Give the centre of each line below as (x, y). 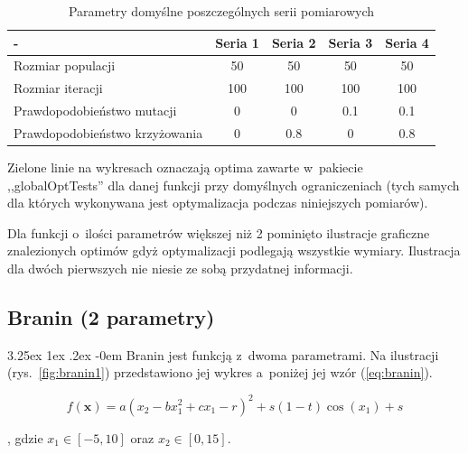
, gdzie (25, 437)
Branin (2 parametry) (111, 317)
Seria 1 (237, 42)
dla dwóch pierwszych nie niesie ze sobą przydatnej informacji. (180, 269)
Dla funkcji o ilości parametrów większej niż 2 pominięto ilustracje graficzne (219, 232)
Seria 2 (294, 42)
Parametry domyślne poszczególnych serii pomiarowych (221, 11)
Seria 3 (351, 42)
